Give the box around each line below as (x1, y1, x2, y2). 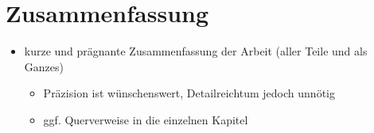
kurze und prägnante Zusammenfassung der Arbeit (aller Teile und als (24, 43, 368, 59)
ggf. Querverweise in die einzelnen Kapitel (43, 111, 248, 127)
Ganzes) (24, 58, 64, 74)
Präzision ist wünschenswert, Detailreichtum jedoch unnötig (43, 85, 335, 101)
